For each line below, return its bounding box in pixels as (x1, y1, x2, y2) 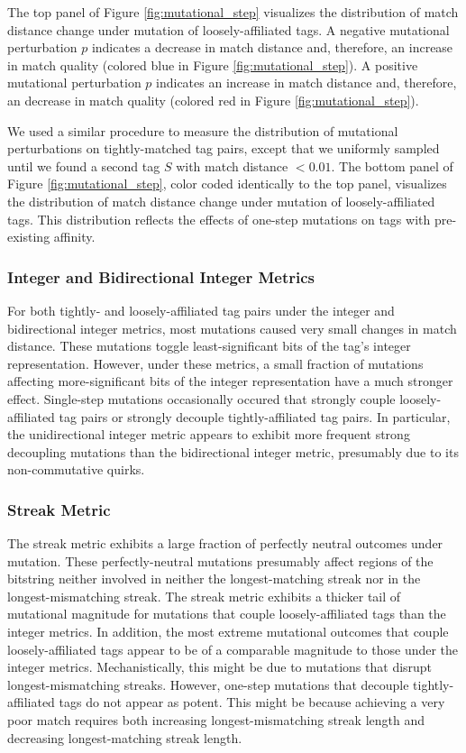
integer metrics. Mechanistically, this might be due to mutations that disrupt (7, 657, 433, 676)
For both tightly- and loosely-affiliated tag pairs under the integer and (7, 300, 395, 319)
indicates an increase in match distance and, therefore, (156, 73, 457, 92)
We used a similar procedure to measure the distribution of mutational (7, 121, 398, 140)
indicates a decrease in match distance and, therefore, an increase (91, 38, 453, 57)
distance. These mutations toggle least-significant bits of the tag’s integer (7, 336, 411, 355)
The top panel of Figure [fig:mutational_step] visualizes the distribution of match (7, 3, 459, 21)
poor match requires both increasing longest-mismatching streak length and (7, 711, 425, 730)
